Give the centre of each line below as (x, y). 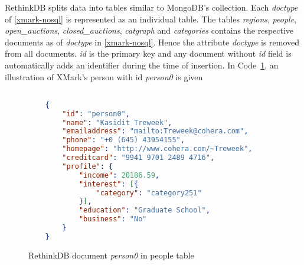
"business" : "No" (113, 219)
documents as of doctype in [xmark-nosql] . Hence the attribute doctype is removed (152, 42)
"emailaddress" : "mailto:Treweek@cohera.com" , (155, 131)
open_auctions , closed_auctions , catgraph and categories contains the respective (149, 30)
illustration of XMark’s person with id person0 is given (104, 76)
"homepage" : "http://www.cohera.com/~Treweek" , (157, 149)
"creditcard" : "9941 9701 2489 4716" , (138, 158)
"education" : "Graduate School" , (144, 210)
